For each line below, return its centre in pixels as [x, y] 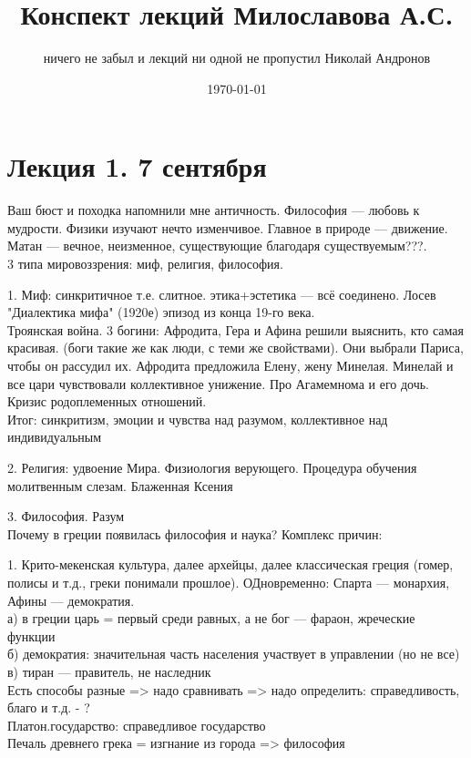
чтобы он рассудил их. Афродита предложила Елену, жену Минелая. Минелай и [230, 365]
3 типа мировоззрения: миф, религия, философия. [145, 264]
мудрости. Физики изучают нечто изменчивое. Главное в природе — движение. [228, 227]
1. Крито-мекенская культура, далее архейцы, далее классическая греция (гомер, [230, 564]
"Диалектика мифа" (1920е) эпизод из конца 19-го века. [161, 312]
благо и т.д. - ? [49, 707]
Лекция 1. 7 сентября [137, 166]
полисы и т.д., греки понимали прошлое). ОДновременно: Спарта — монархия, [229, 582]
